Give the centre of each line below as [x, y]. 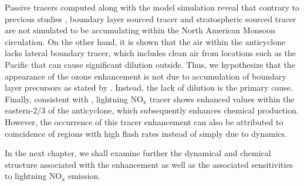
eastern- [19, 110]
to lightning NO [33, 176]
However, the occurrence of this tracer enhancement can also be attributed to [144, 121]
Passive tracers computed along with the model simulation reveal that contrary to [152, 7]
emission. [84, 176]
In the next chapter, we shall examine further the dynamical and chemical [138, 153]
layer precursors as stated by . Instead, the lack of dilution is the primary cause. [149, 87]
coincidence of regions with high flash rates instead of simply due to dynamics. [146, 133]
